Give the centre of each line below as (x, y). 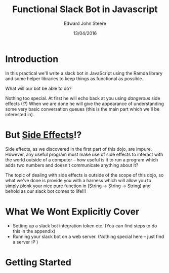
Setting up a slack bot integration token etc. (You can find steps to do (85, 226)
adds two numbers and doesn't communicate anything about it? (72, 165)
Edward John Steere (85, 23)
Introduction (32, 59)
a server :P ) (25, 242)
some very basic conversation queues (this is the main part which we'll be (82, 109)
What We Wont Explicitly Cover (72, 211)
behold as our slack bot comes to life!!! (46, 191)
